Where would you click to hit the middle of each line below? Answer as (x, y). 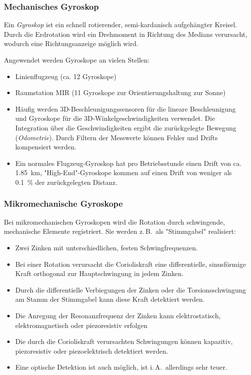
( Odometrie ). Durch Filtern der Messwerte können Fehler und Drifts (117, 137)
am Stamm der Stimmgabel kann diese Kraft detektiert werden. (110, 299)
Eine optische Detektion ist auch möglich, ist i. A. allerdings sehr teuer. (121, 367)
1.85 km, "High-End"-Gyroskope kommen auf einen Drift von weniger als (124, 172)
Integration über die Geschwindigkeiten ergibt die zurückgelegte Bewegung (126, 127)
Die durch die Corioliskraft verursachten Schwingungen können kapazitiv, (124, 341)
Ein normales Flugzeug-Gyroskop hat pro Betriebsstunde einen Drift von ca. (128, 163)
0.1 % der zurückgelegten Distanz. (66, 182)
